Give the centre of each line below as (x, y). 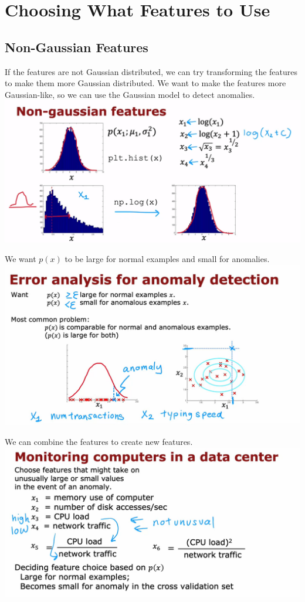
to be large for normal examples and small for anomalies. (167, 259)
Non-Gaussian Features (77, 47)
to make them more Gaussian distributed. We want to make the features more (145, 83)
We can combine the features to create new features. (99, 441)
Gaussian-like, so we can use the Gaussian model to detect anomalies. (130, 94)
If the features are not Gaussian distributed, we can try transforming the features (151, 71)
